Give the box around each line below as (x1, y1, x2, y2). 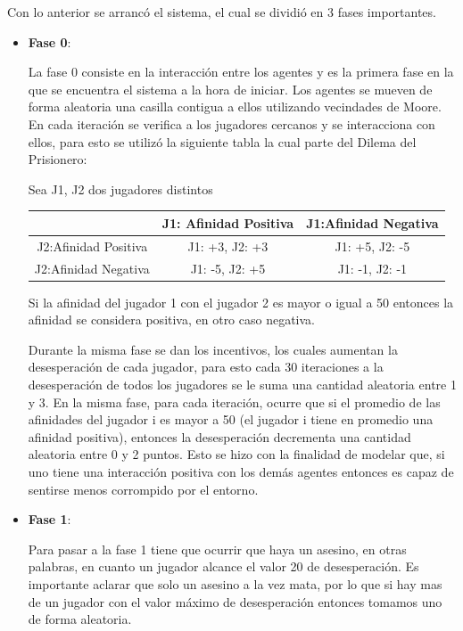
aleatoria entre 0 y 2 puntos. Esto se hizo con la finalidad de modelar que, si (28, 445, 445, 463)
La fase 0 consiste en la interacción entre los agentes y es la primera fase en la (28, 62, 454, 81)
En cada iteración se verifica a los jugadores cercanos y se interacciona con (28, 114, 435, 133)
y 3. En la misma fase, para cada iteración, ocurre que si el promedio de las (28, 392, 441, 411)
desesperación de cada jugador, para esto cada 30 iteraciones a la (28, 357, 384, 376)
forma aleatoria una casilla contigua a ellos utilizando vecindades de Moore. (28, 97, 442, 116)
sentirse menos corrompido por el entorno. (28, 479, 259, 498)
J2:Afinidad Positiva (37, 236, 148, 255)
